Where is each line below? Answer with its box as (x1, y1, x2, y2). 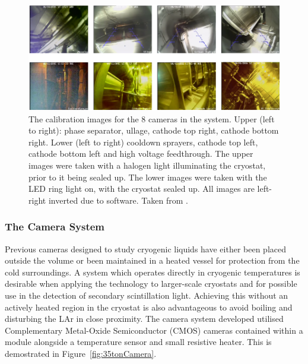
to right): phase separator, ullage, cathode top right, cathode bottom (28, 124, 279, 137)
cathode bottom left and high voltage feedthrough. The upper (28, 147, 253, 160)
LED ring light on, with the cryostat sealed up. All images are (28, 182, 255, 195)
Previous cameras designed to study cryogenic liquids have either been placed (5, 242, 286, 255)
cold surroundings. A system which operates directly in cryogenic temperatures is (5, 265, 300, 278)
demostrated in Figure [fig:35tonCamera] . (5, 347, 157, 359)
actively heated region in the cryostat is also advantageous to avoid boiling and (5, 300, 293, 313)
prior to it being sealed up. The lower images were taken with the (28, 170, 267, 183)
